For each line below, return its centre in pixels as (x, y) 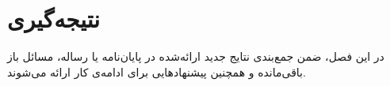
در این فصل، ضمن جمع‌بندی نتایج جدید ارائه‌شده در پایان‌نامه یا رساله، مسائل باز (196, 56)
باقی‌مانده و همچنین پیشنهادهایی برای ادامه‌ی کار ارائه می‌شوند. (157, 71)
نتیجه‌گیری (54, 19)
